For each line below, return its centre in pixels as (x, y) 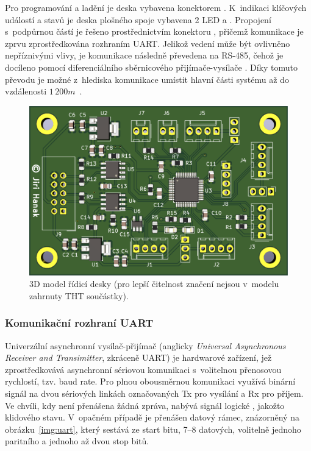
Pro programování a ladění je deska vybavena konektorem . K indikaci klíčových (156, 7)
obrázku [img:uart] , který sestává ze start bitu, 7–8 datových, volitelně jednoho (153, 429)
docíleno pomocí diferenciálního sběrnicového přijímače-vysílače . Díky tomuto (151, 67)
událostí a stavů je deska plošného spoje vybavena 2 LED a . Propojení (138, 19)
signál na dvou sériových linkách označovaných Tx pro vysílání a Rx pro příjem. (154, 393)
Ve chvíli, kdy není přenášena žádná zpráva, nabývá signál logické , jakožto (145, 405)
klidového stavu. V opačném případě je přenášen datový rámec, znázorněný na (152, 417)
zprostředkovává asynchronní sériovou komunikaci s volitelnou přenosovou (143, 369)
